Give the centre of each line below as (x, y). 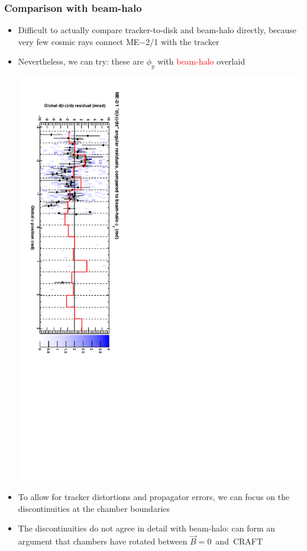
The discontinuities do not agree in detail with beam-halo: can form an (147, 528)
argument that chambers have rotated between (103, 541)
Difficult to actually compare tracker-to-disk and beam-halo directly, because (157, 30)
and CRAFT (239, 541)
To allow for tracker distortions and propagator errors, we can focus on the (154, 497)
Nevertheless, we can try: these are (81, 61)
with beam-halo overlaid (201, 61)
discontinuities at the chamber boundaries (94, 508)
